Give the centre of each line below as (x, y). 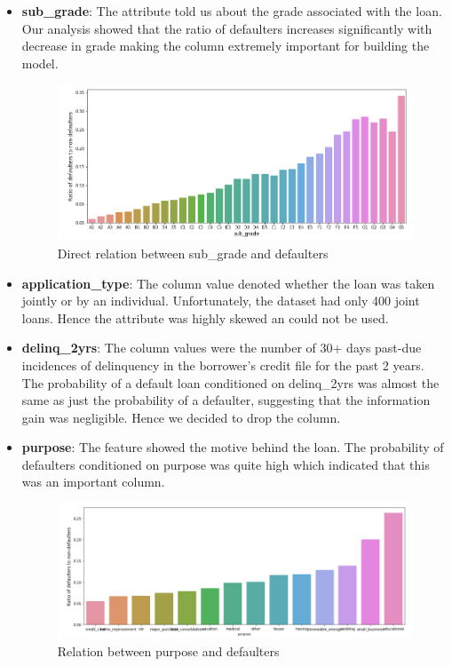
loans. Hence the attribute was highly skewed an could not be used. (205, 317)
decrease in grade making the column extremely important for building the (226, 46)
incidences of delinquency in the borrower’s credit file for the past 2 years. (223, 365)
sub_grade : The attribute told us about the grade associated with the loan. (232, 11)
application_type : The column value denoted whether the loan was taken (228, 283)
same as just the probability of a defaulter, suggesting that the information (226, 400)
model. (40, 63)
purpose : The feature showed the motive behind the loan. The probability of (233, 447)
